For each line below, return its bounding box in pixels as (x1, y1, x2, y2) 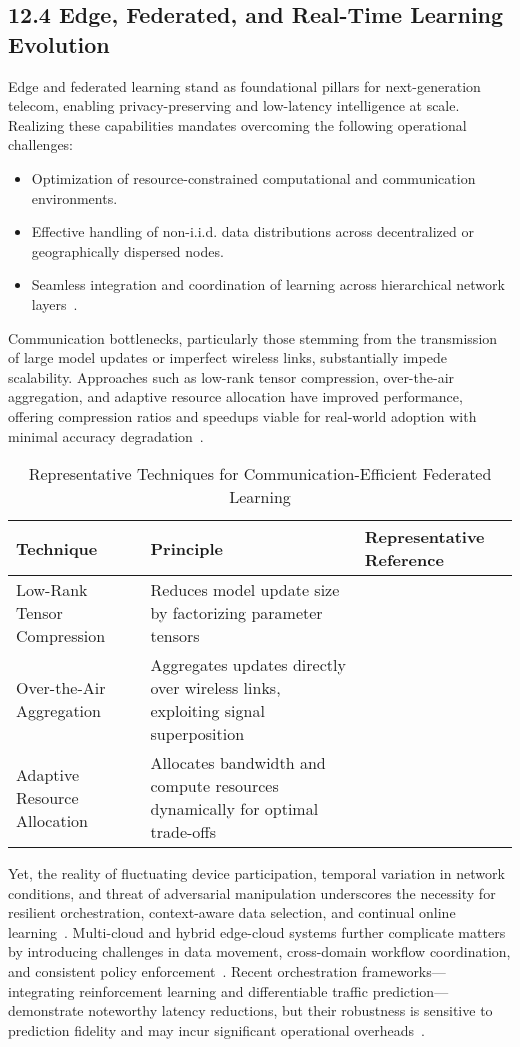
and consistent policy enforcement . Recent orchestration (8, 961, 358, 982)
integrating (8, 980, 75, 1001)
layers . (31, 293, 78, 314)
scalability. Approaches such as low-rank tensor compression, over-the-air (8, 366, 455, 387)
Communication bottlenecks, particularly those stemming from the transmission (8, 327, 498, 348)
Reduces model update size (150, 578, 340, 602)
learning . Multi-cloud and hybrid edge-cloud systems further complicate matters (8, 921, 506, 942)
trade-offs (150, 820, 216, 844)
